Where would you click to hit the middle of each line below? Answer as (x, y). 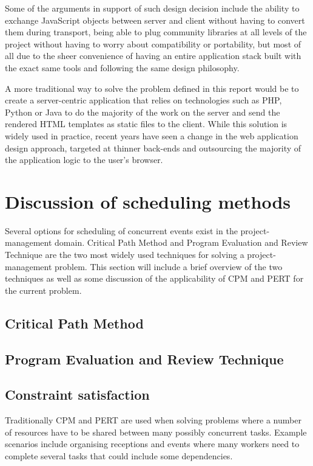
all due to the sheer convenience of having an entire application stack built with (153, 56)
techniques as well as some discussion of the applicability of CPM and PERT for (154, 278)
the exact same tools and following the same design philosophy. (122, 67)
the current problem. (43, 290)
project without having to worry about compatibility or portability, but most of (153, 43)
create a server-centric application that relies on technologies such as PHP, (143, 100)
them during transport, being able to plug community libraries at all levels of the (156, 32)
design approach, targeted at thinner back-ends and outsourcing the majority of (153, 148)
